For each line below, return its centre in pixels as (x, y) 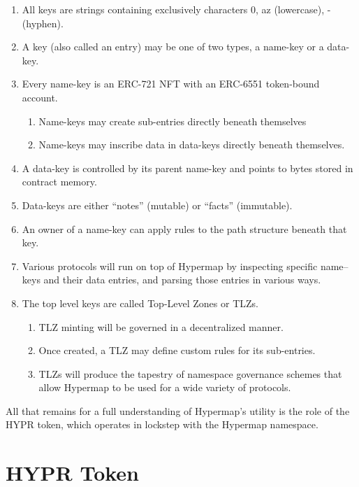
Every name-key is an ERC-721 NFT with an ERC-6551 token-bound (171, 84)
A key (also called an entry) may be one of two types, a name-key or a (173, 47)
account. (40, 97)
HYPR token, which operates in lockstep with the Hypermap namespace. (162, 424)
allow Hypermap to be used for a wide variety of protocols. (165, 387)
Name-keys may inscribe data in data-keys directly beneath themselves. (192, 144)
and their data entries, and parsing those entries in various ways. (182, 280)
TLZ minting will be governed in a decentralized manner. (161, 326)
